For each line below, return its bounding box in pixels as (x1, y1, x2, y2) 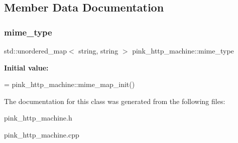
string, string (78, 45, 118, 55)
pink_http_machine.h (4, 112, 72, 123)
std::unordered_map (4, 45, 67, 55)
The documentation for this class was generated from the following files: (4, 95, 225, 106)
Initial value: (4, 62, 49, 72)
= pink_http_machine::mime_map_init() (4, 79, 135, 89)
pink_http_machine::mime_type (132, 45, 234, 55)
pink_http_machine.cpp (4, 129, 79, 139)
